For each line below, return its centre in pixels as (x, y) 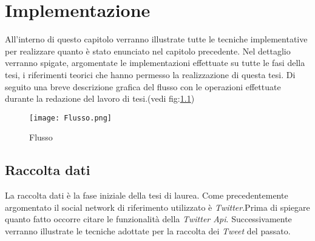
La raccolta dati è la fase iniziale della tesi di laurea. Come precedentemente (147, 195)
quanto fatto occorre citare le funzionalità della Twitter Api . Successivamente (148, 219)
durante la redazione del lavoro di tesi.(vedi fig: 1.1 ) (100, 98)
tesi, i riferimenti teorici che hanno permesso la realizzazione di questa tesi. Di (150, 74)
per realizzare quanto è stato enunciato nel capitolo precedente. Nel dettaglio (148, 51)
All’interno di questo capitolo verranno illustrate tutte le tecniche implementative (156, 39)
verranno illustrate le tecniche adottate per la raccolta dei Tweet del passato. (148, 230)
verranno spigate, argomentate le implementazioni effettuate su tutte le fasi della (155, 63)
